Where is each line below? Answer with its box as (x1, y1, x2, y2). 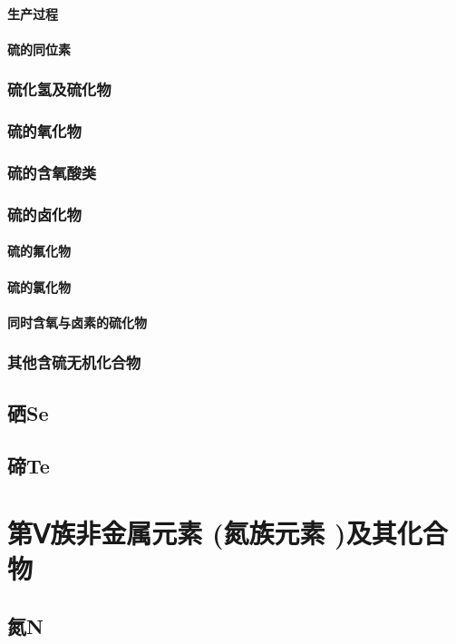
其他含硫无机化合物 (7, 351, 141, 374)
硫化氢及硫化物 (7, 78, 112, 101)
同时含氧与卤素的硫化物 (7, 312, 147, 331)
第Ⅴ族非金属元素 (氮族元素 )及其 (7, 513, 397, 551)
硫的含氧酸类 (7, 161, 97, 183)
